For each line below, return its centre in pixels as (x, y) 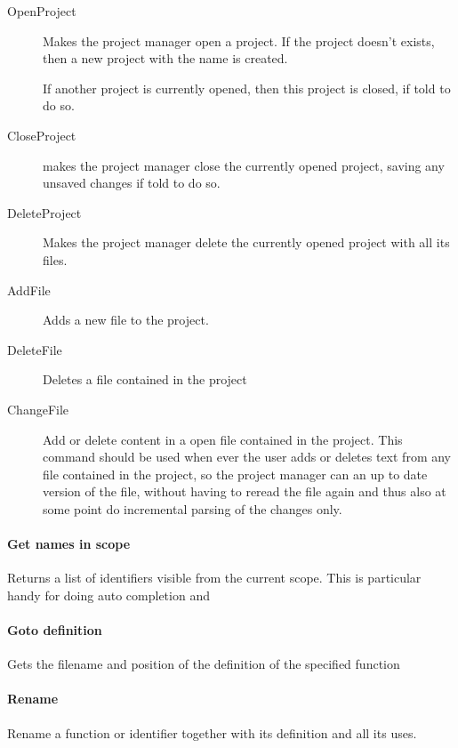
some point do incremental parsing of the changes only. (193, 508)
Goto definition (55, 630)
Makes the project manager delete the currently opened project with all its (246, 242)
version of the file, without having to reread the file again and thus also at (245, 491)
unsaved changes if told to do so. (132, 183)
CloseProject (42, 135)
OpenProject (42, 11)
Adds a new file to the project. (126, 320)
